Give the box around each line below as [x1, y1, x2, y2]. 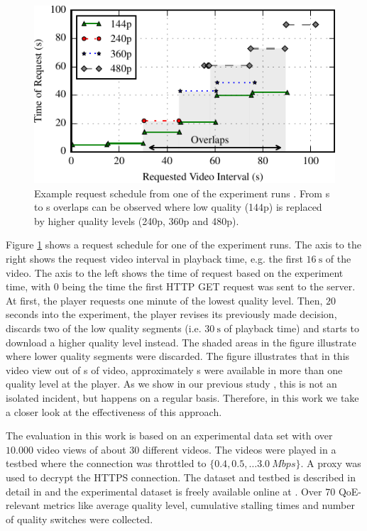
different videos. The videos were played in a [142, 442, 336, 456]
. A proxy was [300, 456, 361, 471]
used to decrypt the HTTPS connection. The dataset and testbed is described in [6, 469, 356, 484]
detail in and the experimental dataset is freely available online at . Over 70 [6, 483, 336, 498]
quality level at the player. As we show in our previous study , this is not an [6, 376, 337, 391]
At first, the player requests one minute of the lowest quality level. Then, [6, 292, 323, 307]
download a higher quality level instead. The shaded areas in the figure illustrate [6, 334, 356, 349]
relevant [6, 498, 40, 513]
